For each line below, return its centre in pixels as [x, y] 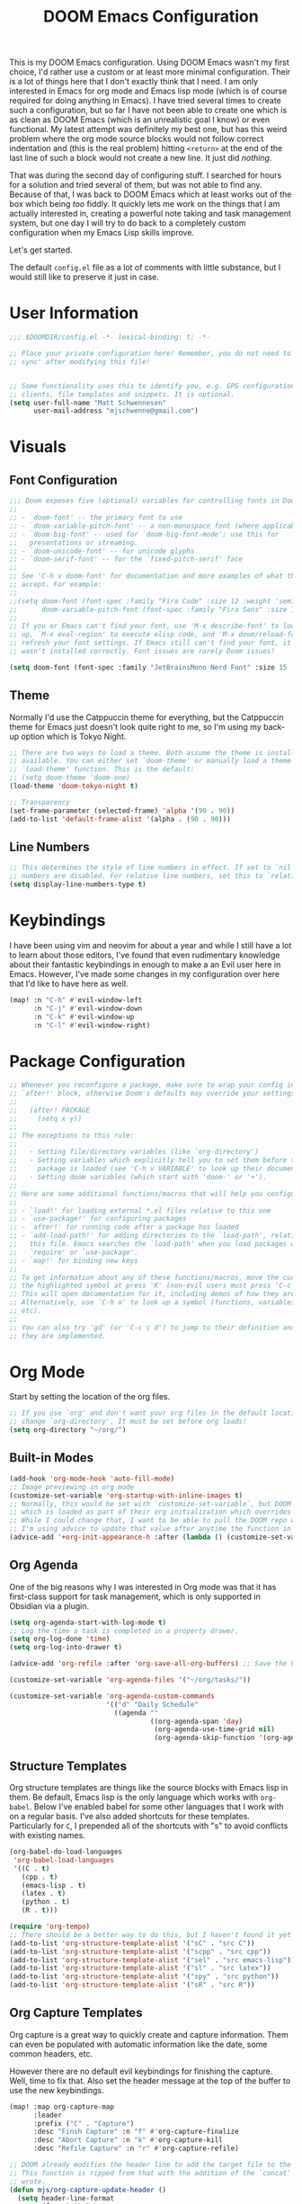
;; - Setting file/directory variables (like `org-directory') [134, 1152]
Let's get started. [41, 250]
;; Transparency [40, 802]
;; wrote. [28, 2182]
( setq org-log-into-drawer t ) [66, 1648]
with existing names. [47, 1835]
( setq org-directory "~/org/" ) [68, 1430]
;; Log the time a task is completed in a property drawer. [124, 1631]
